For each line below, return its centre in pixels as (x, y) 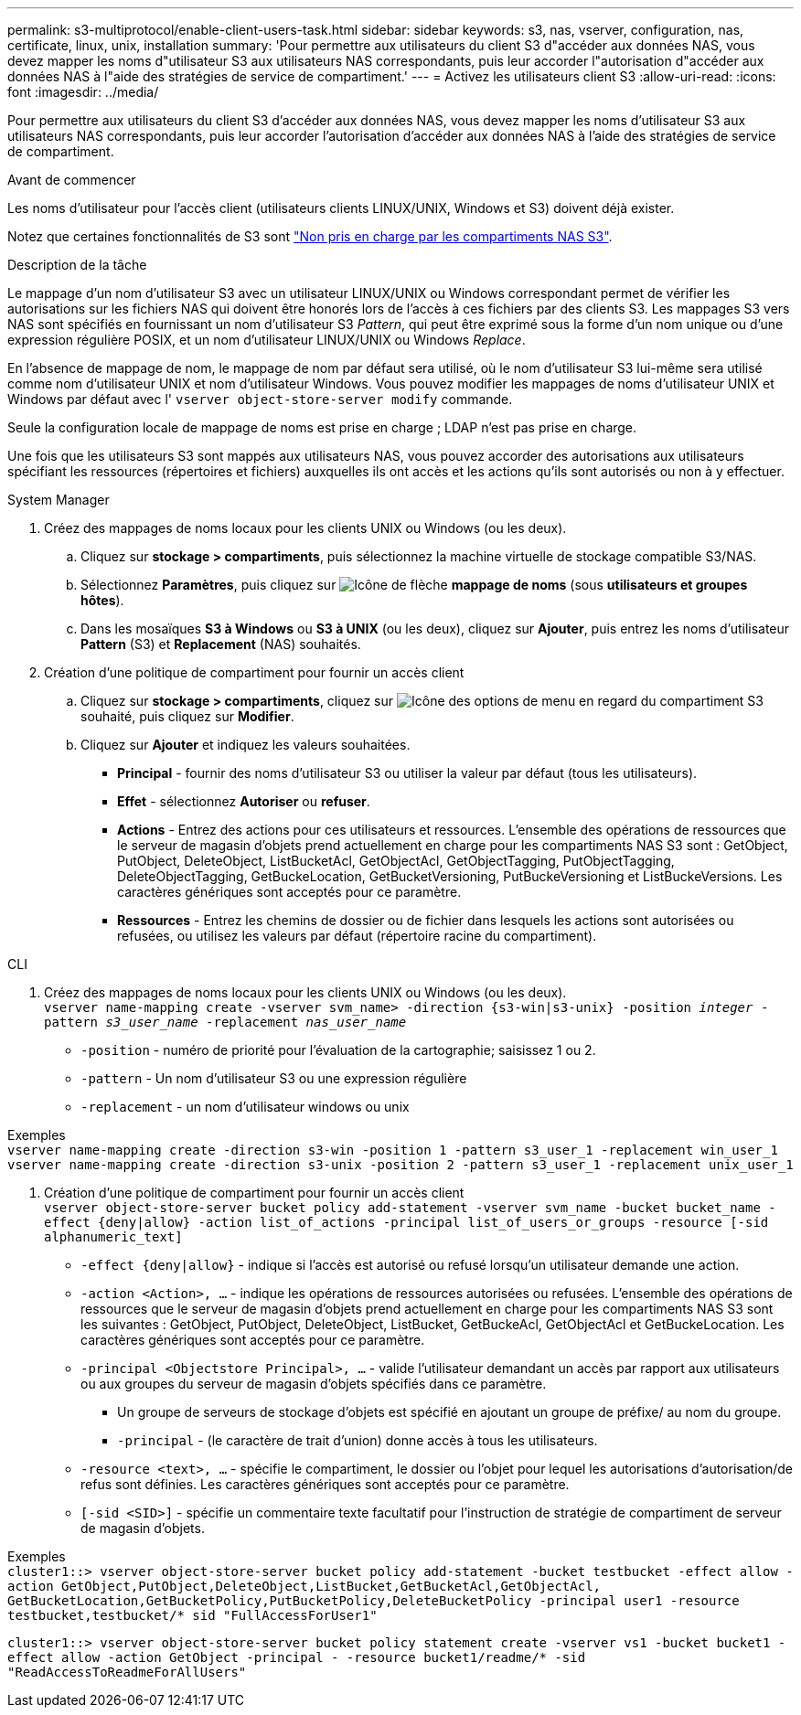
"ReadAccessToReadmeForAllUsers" (127, 1672)
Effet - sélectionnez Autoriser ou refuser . (244, 801)
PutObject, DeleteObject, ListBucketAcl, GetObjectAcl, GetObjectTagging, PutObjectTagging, (396, 861)
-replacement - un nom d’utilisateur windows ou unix (245, 1107)
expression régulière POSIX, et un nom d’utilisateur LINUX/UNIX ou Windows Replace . (267, 340)
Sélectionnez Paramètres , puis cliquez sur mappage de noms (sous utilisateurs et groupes (414, 585)
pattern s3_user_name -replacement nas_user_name (225, 1022)
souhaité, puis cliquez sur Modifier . (187, 716)
